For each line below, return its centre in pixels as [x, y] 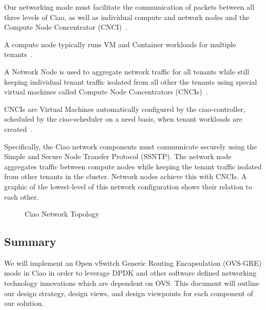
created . [18, 129]
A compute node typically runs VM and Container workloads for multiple [120, 44]
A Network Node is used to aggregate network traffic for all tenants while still [127, 71]
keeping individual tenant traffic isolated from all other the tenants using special [131, 81]
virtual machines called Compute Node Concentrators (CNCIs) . [106, 92]
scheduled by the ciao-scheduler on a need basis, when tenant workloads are [123, 119]
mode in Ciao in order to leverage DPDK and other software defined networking [130, 273]
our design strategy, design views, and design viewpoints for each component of [129, 293]
